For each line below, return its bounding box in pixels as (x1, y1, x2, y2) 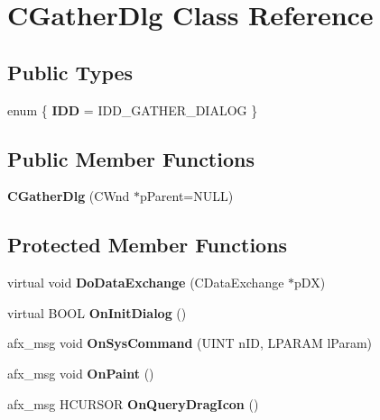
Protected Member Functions (7, 231, 288, 259)
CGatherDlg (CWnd (7, 187, 130, 205)
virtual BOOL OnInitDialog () (7, 303, 187, 322)
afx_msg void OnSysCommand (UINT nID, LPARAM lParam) (7, 333, 373, 352)
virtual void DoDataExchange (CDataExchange (7, 273, 284, 292)
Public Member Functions (7, 144, 255, 172)
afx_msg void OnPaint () (7, 363, 154, 382)
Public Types (7, 58, 134, 86)
